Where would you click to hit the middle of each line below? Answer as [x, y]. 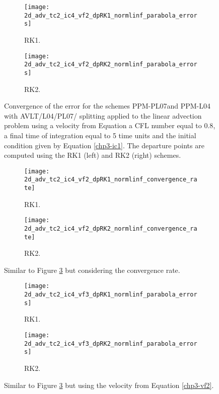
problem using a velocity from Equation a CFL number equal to [103, 125]
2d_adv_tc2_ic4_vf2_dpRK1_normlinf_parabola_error [111, 15]
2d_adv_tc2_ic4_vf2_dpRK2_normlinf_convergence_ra [111, 228]
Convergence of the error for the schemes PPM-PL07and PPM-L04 [107, 106]
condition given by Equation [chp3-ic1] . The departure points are [104, 145]
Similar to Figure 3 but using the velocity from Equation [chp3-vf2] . [109, 385]
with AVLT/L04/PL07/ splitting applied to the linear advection [103, 115]
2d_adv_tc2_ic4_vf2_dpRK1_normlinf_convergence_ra [111, 180]
